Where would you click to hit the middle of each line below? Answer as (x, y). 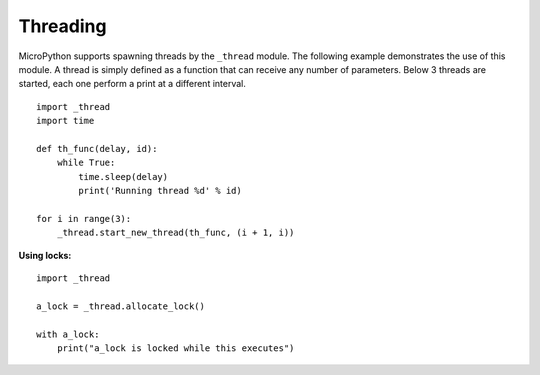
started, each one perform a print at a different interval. (132, 84)
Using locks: (45, 255)
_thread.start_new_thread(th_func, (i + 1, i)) (175, 233)
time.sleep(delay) (123, 176)
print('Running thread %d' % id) (160, 191)
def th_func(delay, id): (97, 148)
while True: (86, 163)
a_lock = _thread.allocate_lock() (120, 306)
